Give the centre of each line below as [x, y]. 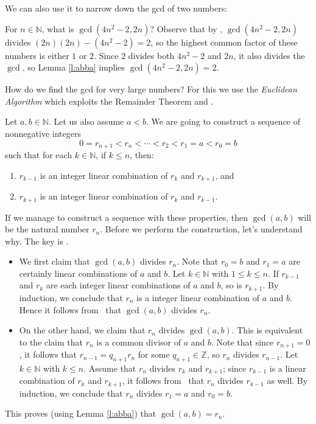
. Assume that [110, 368]
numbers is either [37, 55]
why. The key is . [37, 241]
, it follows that [48, 354]
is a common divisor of [139, 342]
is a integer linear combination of [198, 297]
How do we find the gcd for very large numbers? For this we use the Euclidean [151, 89]
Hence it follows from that [70, 309]
